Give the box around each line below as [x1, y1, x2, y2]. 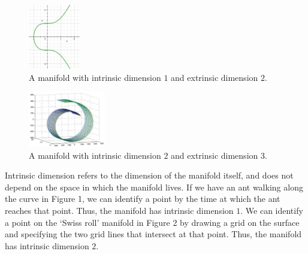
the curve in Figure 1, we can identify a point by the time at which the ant [5, 192, 280, 205]
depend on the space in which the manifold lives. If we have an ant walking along [5, 180, 303, 193]
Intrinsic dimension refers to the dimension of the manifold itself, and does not [5, 169, 294, 182]
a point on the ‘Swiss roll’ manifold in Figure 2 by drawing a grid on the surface [5, 216, 300, 228]
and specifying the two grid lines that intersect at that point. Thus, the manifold [5, 228, 302, 240]
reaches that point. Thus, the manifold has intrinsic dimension [5, 204, 234, 216]
